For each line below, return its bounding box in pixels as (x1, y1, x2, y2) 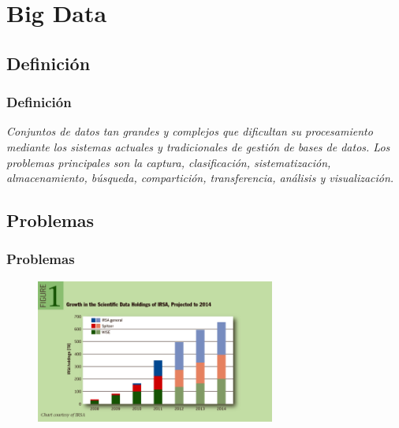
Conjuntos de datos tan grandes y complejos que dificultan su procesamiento (6, 123, 373, 140)
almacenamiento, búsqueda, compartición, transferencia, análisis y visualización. (6, 169, 394, 186)
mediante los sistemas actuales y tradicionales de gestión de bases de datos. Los (6, 138, 390, 154)
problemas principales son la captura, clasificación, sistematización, (6, 154, 331, 170)
